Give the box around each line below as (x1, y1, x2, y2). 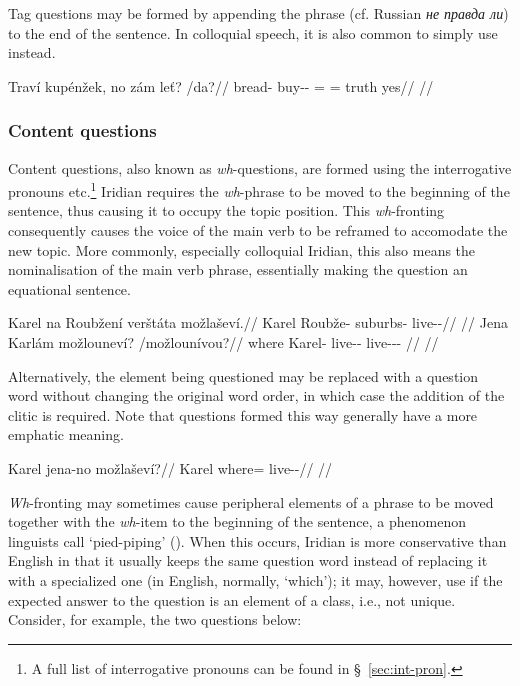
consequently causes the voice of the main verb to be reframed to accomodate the (8, 220, 508, 241)
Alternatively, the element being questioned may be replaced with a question (8, 365, 479, 386)
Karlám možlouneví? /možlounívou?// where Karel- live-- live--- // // (8, 332, 439, 352)
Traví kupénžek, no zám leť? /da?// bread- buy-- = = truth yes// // (8, 75, 434, 96)
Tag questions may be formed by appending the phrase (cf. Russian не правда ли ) (8, 3, 509, 23)
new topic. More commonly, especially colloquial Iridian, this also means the (8, 239, 476, 260)
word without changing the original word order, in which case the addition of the (8, 385, 505, 406)
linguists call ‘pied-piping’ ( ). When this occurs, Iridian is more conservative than (8, 530, 507, 551)
